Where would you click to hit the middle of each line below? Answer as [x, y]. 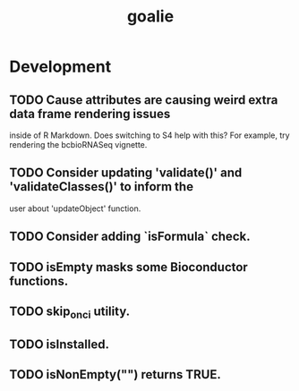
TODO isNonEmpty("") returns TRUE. [115, 374]
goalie [150, 17]
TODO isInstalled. [60, 344]
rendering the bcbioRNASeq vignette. [78, 144]
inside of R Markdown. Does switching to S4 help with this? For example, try [149, 135]
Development [60, 67]
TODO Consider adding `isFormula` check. [130, 237]
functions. [39, 280]
